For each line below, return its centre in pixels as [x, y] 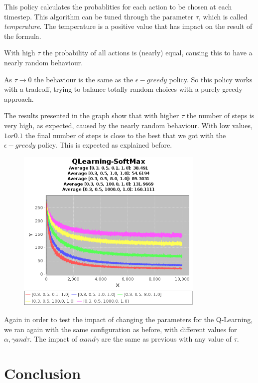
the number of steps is [220, 115]
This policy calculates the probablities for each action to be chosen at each [118, 6]
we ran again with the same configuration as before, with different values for [121, 329]
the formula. [23, 36]
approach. [19, 98]
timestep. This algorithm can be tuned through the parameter [99, 16]
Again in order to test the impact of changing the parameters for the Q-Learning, [129, 319]
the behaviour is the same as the [84, 79]
